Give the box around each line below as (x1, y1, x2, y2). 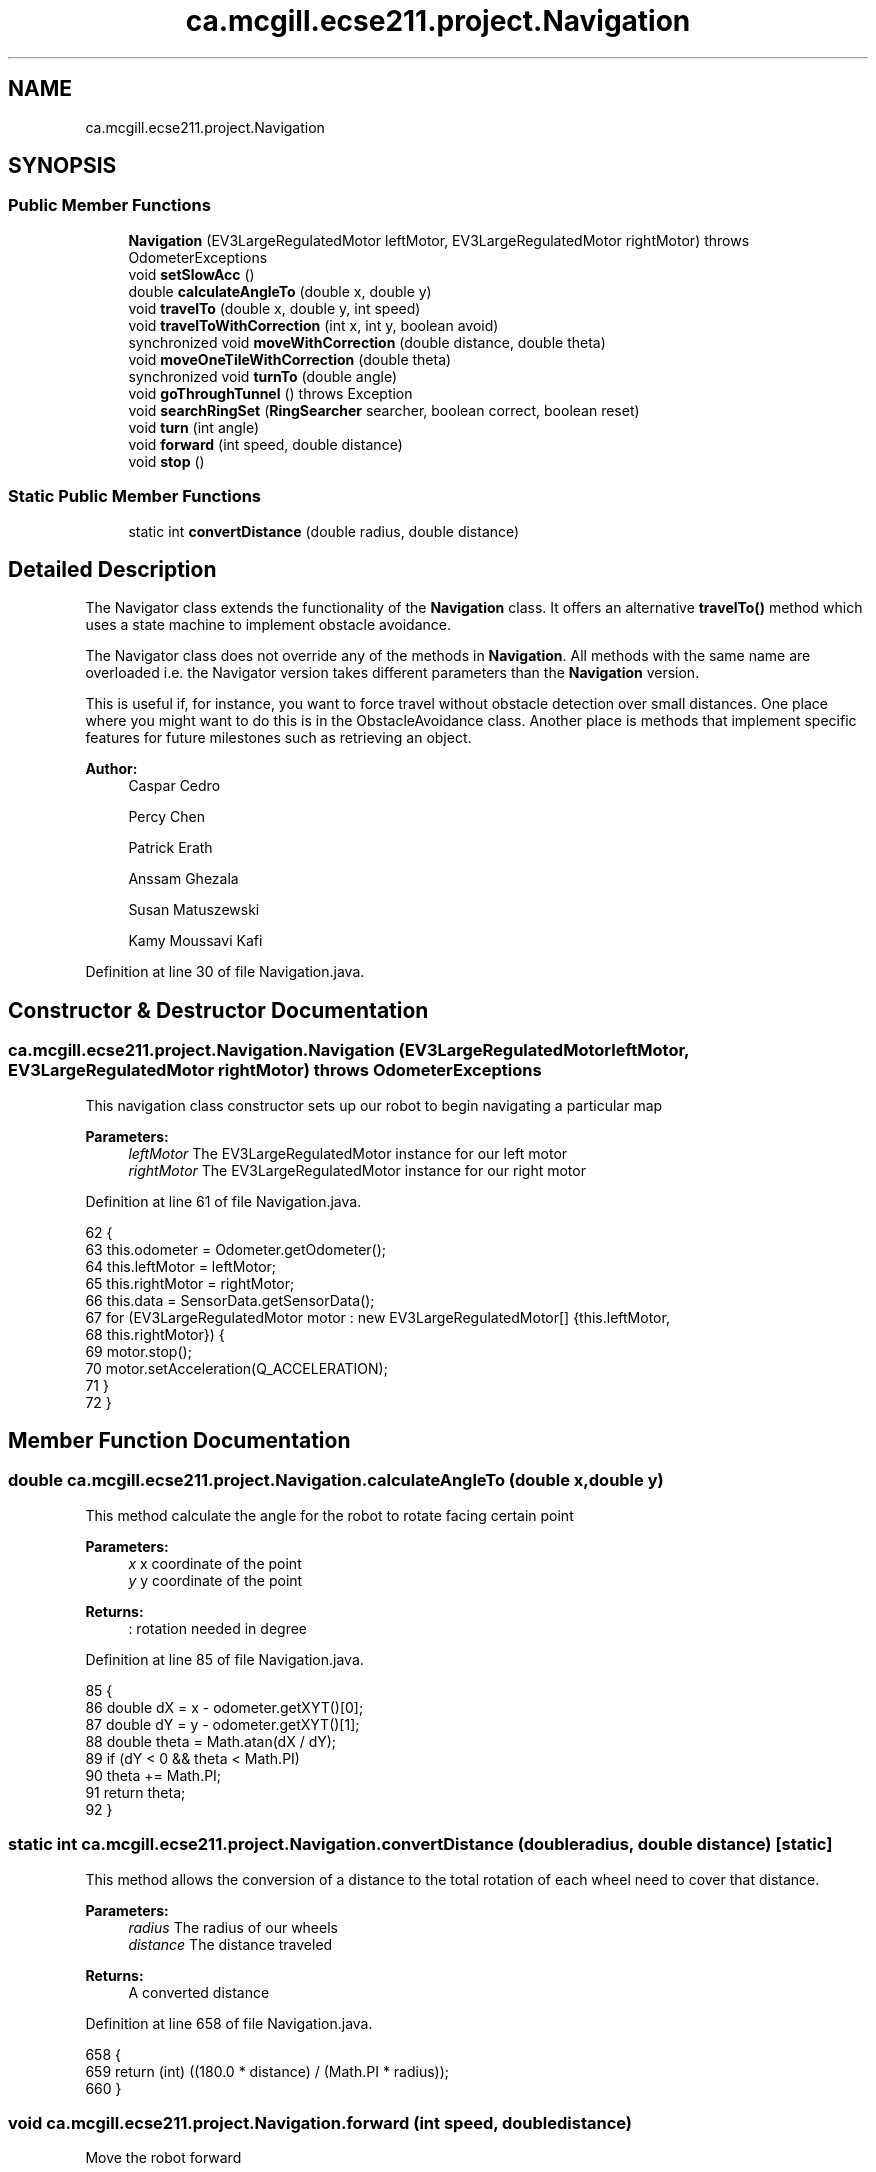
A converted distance (128, 1983, 270, 2001)
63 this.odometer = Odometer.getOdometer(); (85, 1240, 387, 1258)
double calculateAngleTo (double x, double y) (128, 282, 432, 300)
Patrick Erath (128, 839, 213, 857)
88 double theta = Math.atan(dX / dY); (85, 1732, 337, 1750)
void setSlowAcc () (128, 265, 255, 283)
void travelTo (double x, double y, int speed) (128, 299, 421, 317)
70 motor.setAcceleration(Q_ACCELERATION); (85, 1359, 388, 1377)
